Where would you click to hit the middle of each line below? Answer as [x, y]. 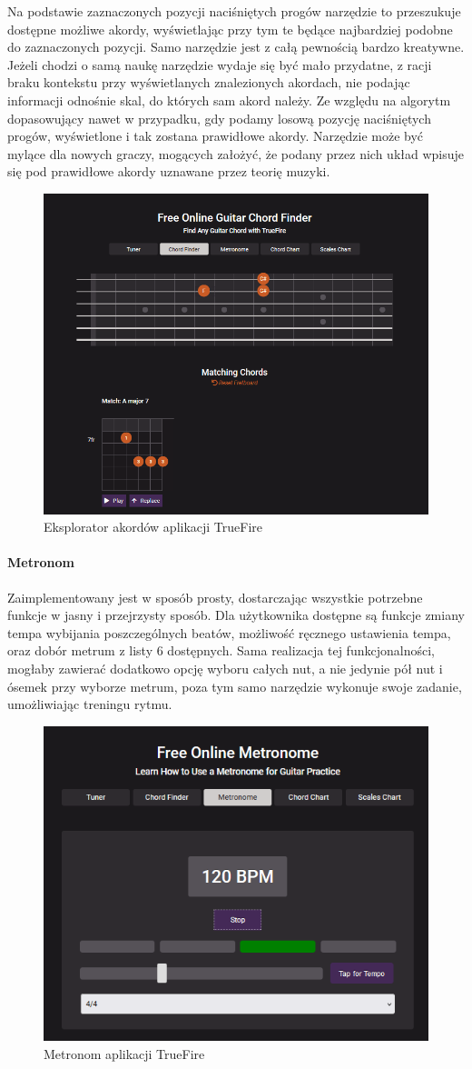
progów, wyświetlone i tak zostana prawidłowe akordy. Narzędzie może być [216, 136]
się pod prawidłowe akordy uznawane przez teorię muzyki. [169, 171]
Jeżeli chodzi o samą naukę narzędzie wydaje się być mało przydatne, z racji [220, 64]
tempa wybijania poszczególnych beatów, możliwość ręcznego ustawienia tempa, [229, 632]
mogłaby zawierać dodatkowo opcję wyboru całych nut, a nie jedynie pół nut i [225, 668]
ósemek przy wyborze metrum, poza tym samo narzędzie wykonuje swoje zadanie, [235, 686]
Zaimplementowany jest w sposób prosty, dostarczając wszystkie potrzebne [215, 597]
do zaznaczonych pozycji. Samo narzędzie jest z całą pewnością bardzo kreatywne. [236, 47]
